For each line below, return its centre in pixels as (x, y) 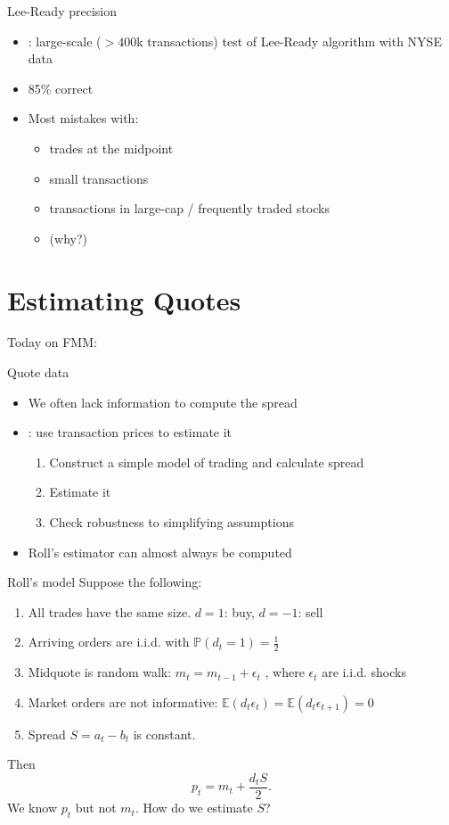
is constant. (164, 734)
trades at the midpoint (111, 148)
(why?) (68, 238)
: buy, (239, 611)
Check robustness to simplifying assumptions (171, 522)
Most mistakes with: (83, 118)
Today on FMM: (52, 342)
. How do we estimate (194, 808)
